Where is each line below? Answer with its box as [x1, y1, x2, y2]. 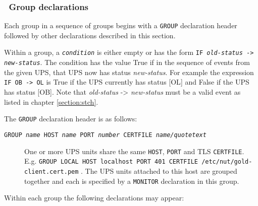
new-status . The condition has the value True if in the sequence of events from [4, 57, 250, 67]
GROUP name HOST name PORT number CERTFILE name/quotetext [4, 131, 207, 139]
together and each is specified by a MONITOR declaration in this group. [24, 175, 239, 186]
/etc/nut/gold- [201, 158, 252, 166]
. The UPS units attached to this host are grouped [81, 165, 237, 176]
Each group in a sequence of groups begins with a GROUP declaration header [4, 20, 237, 31]
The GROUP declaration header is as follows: [4, 113, 137, 124]
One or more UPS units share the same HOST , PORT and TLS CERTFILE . [24, 146, 244, 156]
